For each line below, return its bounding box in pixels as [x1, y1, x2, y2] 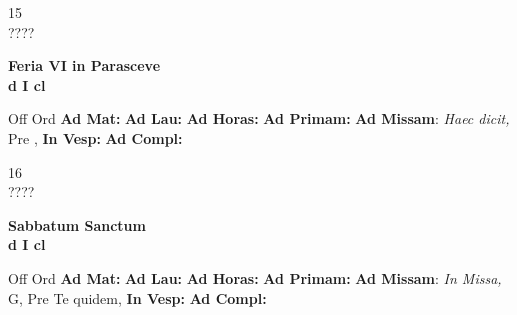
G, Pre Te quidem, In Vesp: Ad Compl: [8, 287, 267, 308]
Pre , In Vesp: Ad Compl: [8, 127, 183, 148]
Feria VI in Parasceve [8, 55, 161, 76]
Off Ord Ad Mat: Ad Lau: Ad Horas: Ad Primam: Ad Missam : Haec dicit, [8, 108, 510, 129]
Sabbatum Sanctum [8, 214, 146, 235]
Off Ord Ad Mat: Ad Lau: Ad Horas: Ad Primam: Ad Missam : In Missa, [8, 267, 502, 288]
